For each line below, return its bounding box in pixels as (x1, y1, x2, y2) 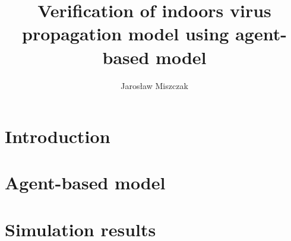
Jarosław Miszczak (121, 79, 188, 91)
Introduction (5, 124, 110, 148)
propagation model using (22, 21, 229, 46)
